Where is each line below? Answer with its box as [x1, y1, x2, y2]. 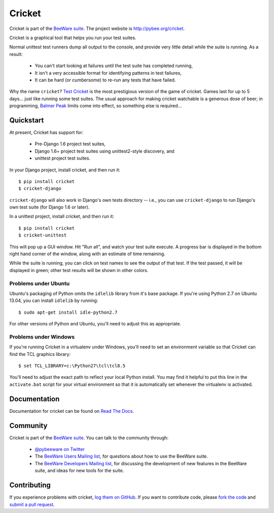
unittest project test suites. [35, 155, 91, 161]
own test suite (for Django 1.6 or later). [9, 204, 90, 210]
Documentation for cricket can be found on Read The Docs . [9, 408, 134, 414]
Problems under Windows [9, 333, 75, 340]
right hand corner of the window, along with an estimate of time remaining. [9, 251, 165, 257]
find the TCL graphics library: [9, 351, 71, 357]
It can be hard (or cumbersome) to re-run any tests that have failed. [35, 77, 176, 83]
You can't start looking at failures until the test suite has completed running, [35, 63, 193, 69]
